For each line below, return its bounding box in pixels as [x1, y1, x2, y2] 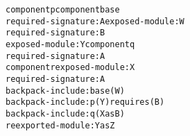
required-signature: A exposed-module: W [6, 16, 184, 26]
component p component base [6, 5, 120, 15]
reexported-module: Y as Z [6, 120, 115, 130]
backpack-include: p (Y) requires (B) [6, 97, 165, 108]
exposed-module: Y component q [6, 39, 135, 49]
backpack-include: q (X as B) [6, 108, 125, 119]
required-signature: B [6, 28, 105, 38]
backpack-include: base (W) [6, 85, 125, 96]
